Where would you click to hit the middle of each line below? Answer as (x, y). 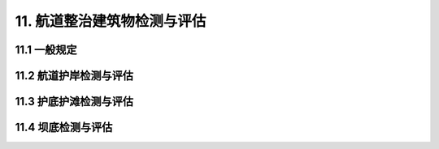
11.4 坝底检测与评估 (64, 128)
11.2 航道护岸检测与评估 (74, 76)
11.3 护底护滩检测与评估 (74, 102)
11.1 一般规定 (46, 50)
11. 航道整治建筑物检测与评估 (111, 21)
